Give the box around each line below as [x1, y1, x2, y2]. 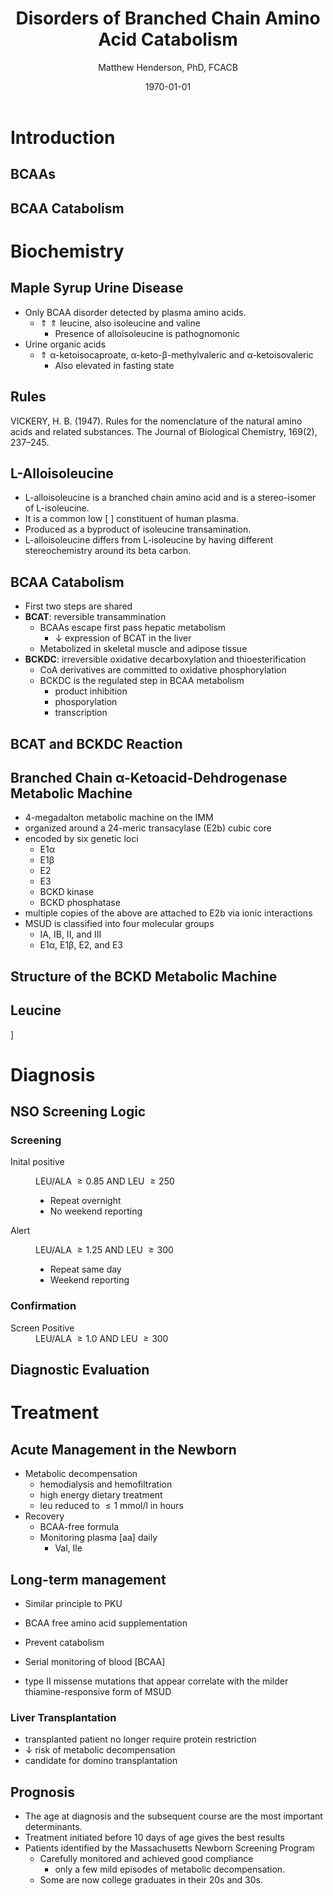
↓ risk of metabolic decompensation [24, 1744, 176, 1756]
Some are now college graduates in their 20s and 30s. [39, 1874, 263, 1886]
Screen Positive [10, 1322, 75, 1334]
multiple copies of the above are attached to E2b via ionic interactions [24, 907, 313, 919]
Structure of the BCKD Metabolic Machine [10, 968, 278, 985]
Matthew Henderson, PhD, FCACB [98, 61, 238, 73]
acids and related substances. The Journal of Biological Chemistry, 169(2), [10, 425, 318, 437]
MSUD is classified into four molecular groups [24, 918, 215, 930]
